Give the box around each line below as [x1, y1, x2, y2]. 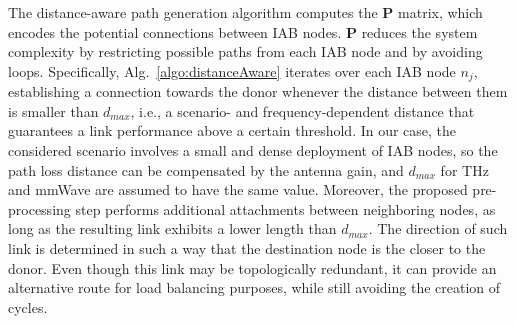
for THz [440, 159, 489, 180]
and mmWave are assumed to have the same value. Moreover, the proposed [8, 179, 468, 200]
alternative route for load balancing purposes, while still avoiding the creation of [8, 277, 501, 298]
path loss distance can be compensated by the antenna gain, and [8, 159, 404, 180]
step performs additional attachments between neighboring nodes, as [75, 198, 496, 219]
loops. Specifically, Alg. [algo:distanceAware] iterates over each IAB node [8, 60, 456, 81]
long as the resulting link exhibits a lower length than [8, 218, 337, 239]
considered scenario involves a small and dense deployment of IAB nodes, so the [8, 140, 498, 161]
